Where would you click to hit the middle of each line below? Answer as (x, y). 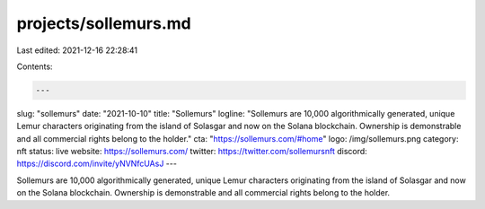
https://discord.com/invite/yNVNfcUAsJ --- (97, 164)
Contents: (35, 66)
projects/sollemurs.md (104, 23)
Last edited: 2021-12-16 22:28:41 (77, 50)
